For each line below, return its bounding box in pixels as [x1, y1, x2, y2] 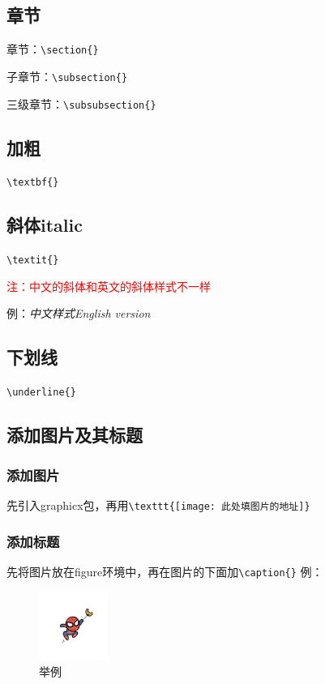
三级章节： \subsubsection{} [6, 95, 156, 112]
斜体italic [6, 212, 83, 237]
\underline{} [6, 387, 76, 399]
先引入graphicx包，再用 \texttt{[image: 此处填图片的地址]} [6, 496, 310, 513]
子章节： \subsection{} [6, 67, 128, 84]
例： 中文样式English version [6, 305, 151, 322]
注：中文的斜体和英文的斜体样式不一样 [6, 277, 211, 294]
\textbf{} [6, 177, 59, 189]
